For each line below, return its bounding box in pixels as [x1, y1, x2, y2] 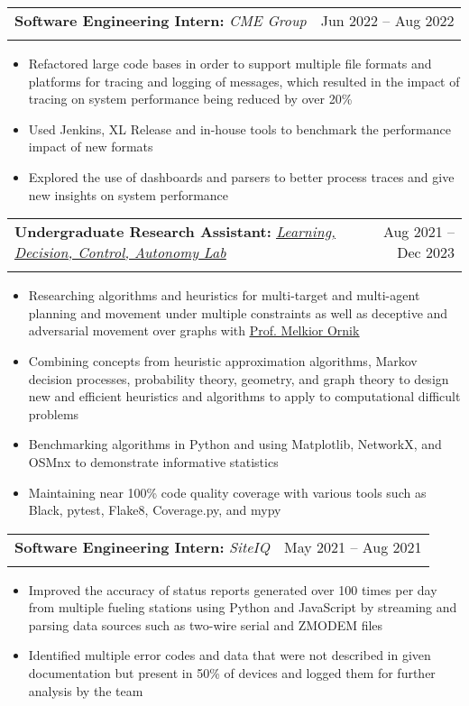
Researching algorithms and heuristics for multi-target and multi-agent [28, 286, 420, 305]
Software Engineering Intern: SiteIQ [14, 536, 271, 557]
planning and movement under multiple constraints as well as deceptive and [28, 303, 448, 322]
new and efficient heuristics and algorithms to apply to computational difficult [28, 387, 461, 406]
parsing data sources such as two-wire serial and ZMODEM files [28, 615, 383, 634]
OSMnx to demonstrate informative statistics [28, 452, 279, 471]
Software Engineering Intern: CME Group [14, 10, 307, 31]
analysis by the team [28, 681, 143, 700]
